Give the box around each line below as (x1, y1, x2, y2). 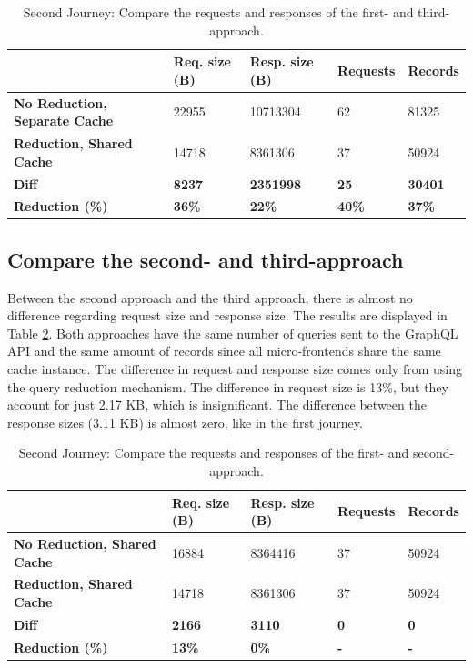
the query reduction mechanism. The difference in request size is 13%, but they (7, 377, 448, 396)
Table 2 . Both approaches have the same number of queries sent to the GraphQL (7, 323, 458, 342)
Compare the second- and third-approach (7, 245, 404, 273)
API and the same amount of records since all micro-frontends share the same (7, 341, 441, 360)
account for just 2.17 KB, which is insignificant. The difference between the (7, 395, 427, 414)
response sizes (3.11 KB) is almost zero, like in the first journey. (7, 412, 363, 431)
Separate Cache (14, 111, 114, 130)
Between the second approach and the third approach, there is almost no (7, 288, 413, 307)
